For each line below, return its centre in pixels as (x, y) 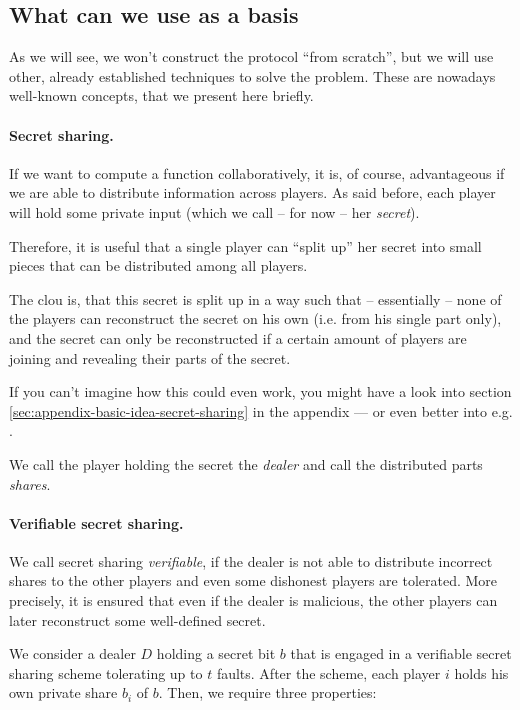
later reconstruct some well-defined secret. (137, 619)
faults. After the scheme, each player (328, 672)
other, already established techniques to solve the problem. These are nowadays (252, 75)
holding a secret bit (216, 653)
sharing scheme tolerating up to (106, 672)
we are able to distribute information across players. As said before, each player (252, 192)
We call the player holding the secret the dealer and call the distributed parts (246, 463)
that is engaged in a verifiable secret (401, 653)
